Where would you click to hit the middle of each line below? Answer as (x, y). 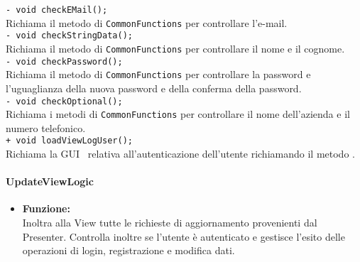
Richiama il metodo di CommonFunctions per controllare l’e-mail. (147, 22)
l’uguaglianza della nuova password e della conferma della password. (154, 88)
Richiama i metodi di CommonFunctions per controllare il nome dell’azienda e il (178, 114)
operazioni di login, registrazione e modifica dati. (129, 250)
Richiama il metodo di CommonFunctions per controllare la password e (158, 74)
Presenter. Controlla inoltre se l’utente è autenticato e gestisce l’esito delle (184, 236)
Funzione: (46, 208)
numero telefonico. (46, 127)
